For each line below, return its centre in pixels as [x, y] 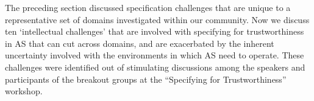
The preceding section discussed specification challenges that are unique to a [148, 7]
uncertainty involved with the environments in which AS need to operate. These [155, 55]
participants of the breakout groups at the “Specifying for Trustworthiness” [146, 79]
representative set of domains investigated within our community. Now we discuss [157, 19]
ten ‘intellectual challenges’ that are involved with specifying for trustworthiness [155, 31]
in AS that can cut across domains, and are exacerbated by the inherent [140, 43]
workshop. [24, 91]
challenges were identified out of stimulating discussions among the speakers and [155, 67]
